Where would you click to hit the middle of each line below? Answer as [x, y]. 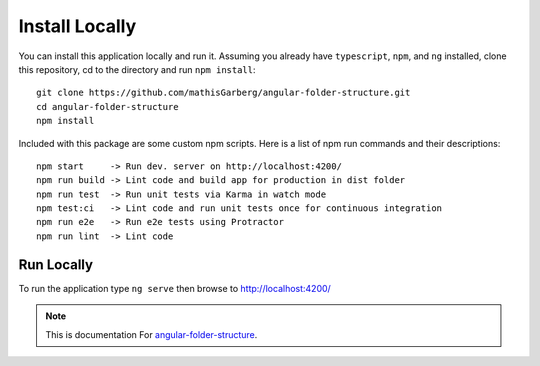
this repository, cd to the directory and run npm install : [137, 69]
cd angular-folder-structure [107, 106]
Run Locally [56, 264]
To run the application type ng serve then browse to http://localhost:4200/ [175, 288]
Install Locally [77, 26]
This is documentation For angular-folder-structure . [151, 334]
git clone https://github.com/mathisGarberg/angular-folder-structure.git [223, 93]
